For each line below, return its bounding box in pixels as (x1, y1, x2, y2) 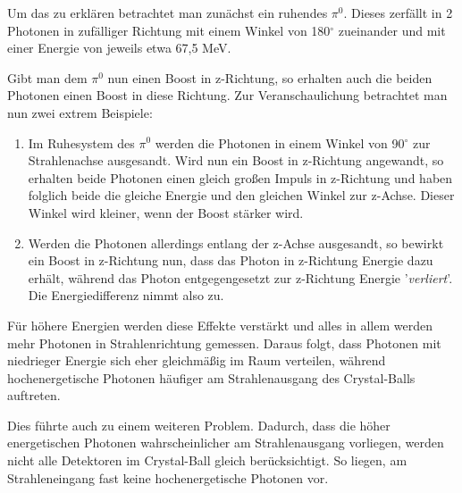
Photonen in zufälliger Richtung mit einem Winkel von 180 (7, 21, 331, 39)
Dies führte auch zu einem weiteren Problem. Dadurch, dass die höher (7, 415, 391, 434)
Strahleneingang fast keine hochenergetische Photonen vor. (7, 468, 329, 487)
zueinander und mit (338, 21, 446, 39)
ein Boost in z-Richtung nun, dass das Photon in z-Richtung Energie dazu (28, 251, 433, 270)
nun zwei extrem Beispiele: (7, 103, 153, 121)
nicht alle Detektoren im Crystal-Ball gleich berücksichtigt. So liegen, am (7, 451, 407, 470)
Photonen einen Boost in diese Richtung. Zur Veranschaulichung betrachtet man (7, 86, 448, 104)
